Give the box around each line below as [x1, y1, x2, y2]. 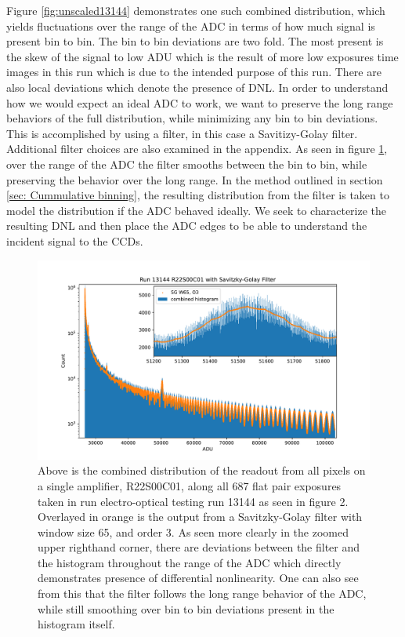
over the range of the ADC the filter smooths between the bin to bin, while [6, 155, 367, 172]
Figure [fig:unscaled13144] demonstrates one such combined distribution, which [6, 2, 385, 18]
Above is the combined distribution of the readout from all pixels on [38, 462, 366, 479]
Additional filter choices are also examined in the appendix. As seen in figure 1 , [6, 140, 388, 157]
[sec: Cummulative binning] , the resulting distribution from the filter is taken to [6, 187, 389, 203]
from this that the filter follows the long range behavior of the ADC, [38, 585, 367, 602]
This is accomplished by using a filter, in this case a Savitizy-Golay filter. [6, 125, 358, 141]
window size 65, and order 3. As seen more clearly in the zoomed [38, 523, 349, 540]
